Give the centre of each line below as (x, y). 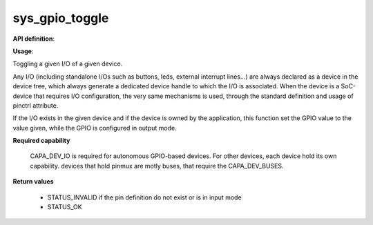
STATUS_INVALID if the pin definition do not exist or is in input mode (144, 197)
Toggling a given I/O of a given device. (68, 64)
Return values (34, 182)
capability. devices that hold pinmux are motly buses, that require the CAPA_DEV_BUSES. (157, 166)
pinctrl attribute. (36, 105)
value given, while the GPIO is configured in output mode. (95, 128)
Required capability (41, 141)
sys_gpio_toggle (61, 18)
